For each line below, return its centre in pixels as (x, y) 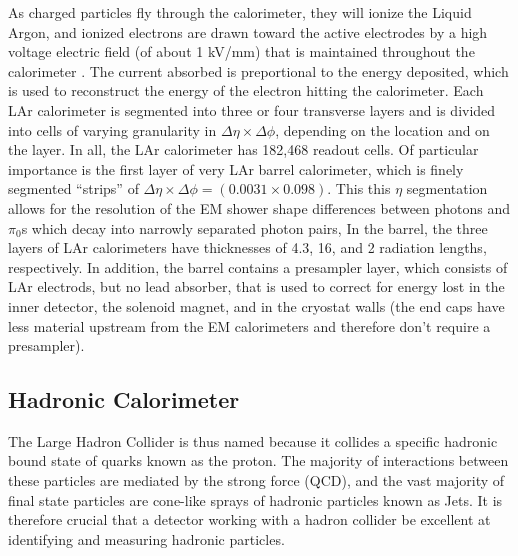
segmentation (447, 188)
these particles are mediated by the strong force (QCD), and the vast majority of (256, 480)
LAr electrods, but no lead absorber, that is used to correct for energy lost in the (256, 286)
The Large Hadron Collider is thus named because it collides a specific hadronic (253, 440)
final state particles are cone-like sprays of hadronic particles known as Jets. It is (255, 499)
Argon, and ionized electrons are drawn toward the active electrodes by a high (248, 31)
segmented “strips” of (73, 188)
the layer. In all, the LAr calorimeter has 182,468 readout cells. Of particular (243, 149)
